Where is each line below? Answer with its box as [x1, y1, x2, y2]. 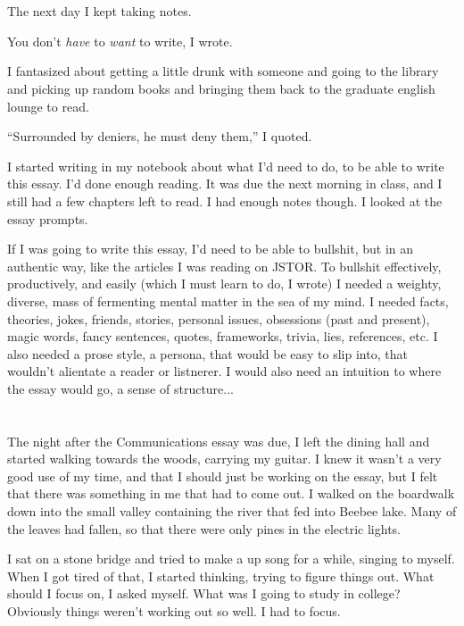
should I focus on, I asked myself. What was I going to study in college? [7, 584, 401, 603]
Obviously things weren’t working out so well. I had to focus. [7, 602, 341, 620]
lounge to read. [7, 96, 89, 115]
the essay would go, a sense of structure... [7, 379, 234, 397]
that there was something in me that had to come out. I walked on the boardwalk [7, 484, 455, 503]
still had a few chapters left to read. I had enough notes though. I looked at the [7, 191, 443, 210]
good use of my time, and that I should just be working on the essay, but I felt [7, 466, 438, 485]
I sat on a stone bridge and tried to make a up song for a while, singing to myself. [7, 549, 455, 568]
